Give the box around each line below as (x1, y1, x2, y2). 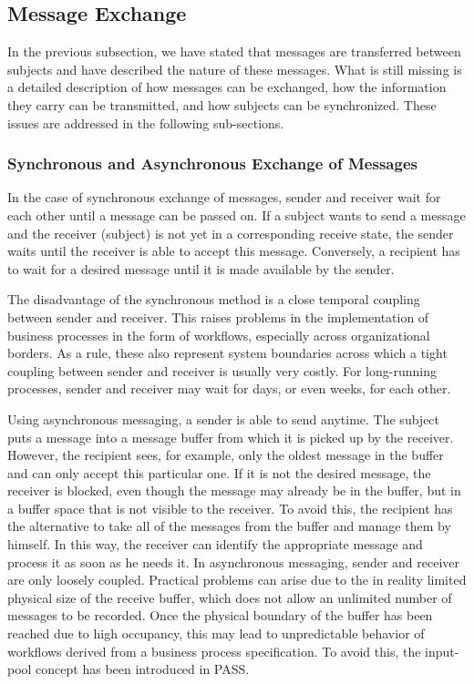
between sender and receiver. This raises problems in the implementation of (7, 307, 429, 326)
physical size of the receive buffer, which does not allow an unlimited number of (7, 587, 452, 607)
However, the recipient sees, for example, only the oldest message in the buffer (7, 445, 444, 465)
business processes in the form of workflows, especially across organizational (7, 325, 430, 344)
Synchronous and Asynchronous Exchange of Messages (7, 152, 417, 175)
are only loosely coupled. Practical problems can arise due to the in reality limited (7, 570, 467, 589)
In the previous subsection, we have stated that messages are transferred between (7, 42, 461, 61)
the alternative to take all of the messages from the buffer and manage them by (7, 516, 451, 536)
